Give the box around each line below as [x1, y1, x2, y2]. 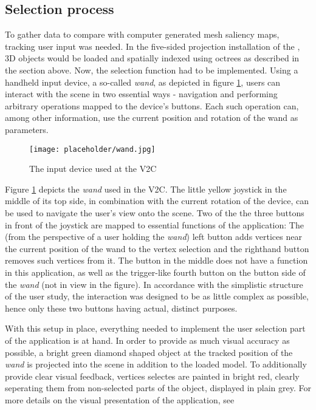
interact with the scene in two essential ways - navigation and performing [5, 87, 278, 100]
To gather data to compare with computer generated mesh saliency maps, [5, 28, 280, 41]
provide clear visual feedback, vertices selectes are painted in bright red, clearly [5, 369, 300, 382]
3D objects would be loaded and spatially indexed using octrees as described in [5, 52, 300, 64]
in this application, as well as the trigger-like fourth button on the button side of [5, 265, 306, 278]
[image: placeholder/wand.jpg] [29, 145, 156, 154]
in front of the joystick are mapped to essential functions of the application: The [5, 218, 304, 231]
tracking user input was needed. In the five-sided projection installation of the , [5, 39, 300, 52]
